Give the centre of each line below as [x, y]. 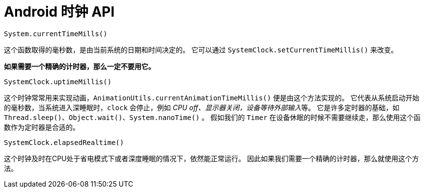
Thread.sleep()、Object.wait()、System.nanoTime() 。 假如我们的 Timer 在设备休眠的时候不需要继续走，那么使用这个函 [212, 117]
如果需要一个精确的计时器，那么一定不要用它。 [79, 66]
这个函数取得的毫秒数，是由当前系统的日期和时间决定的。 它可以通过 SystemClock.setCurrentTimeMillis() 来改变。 [201, 49]
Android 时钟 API [59, 12]
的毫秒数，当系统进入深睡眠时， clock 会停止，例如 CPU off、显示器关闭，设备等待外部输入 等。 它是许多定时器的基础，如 [202, 107]
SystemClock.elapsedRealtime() [64, 142]
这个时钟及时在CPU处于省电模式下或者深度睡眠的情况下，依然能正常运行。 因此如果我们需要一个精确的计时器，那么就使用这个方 [212, 158]
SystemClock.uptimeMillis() [58, 82]
